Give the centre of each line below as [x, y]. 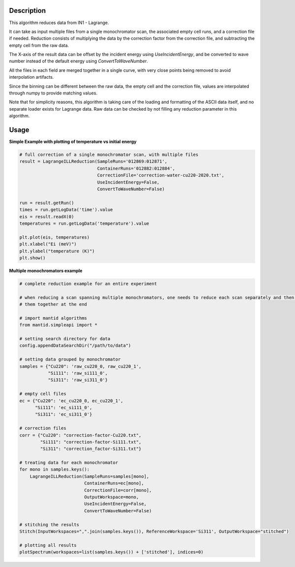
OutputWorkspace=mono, [112, 497]
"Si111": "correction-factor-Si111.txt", [91, 442]
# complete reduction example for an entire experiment [88, 283]
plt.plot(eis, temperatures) [55, 237]
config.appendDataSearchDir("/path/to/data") [75, 346]
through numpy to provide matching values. [53, 93]
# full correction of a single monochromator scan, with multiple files [109, 155]
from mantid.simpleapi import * [59, 325]
